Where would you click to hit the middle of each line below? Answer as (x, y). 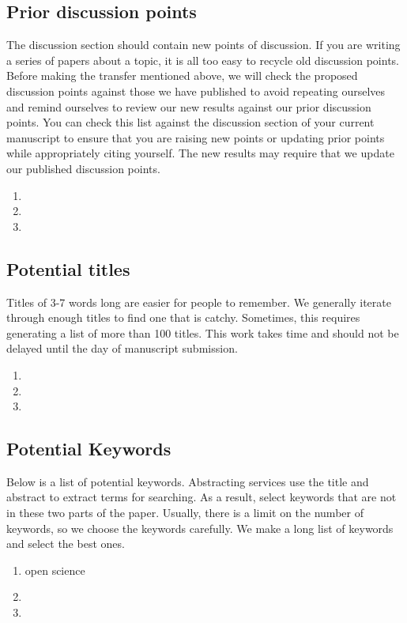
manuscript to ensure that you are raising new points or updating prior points (196, 137)
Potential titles (68, 268)
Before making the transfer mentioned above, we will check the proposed (182, 76)
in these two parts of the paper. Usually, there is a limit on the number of (185, 513)
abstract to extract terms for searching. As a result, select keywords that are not (202, 497)
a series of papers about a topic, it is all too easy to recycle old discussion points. (203, 60)
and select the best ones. (66, 544)
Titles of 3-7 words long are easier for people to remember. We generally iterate (199, 302)
